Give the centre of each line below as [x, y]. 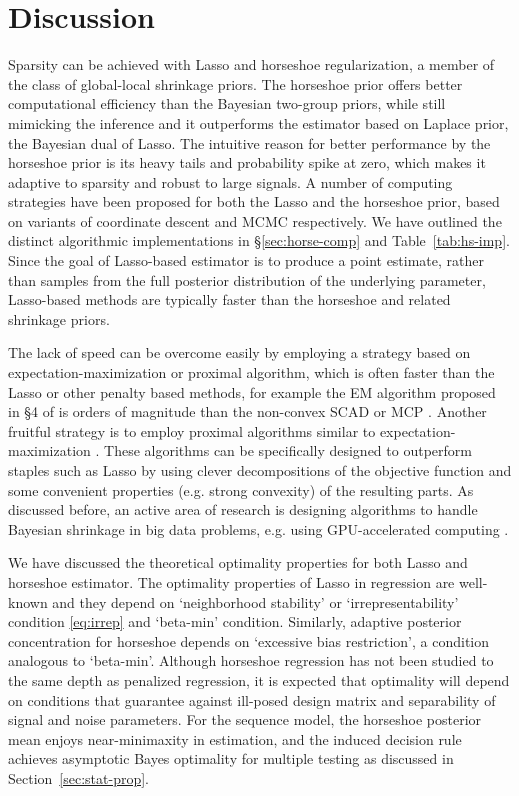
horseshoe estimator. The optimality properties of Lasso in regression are [231, 581]
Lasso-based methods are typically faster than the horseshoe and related [229, 299]
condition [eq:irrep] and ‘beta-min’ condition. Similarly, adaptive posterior [235, 621]
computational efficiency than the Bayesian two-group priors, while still [227, 103]
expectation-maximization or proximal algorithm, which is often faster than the [251, 372]
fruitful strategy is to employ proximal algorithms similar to [192, 430]
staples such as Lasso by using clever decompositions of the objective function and [260, 470]
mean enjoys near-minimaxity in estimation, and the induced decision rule [235, 738]
